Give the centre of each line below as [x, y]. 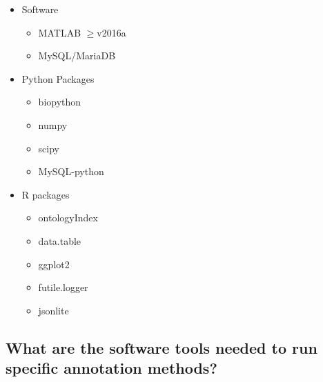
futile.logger [63, 287]
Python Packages [58, 78]
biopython [60, 102]
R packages [46, 194]
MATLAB [60, 32]
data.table [60, 240]
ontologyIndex [68, 218]
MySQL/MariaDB [77, 56]
